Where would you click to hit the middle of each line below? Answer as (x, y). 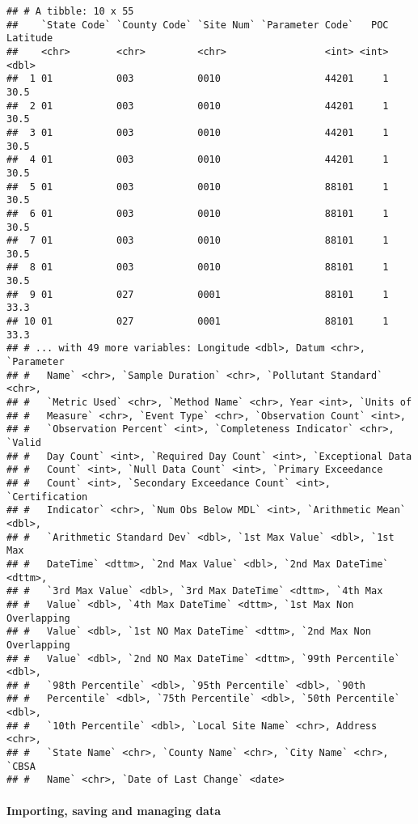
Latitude (30, 38)
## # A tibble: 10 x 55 (70, 11)
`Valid (24, 443)
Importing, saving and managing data (114, 810)
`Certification (47, 497)
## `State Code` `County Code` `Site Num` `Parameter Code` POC (198, 25)
